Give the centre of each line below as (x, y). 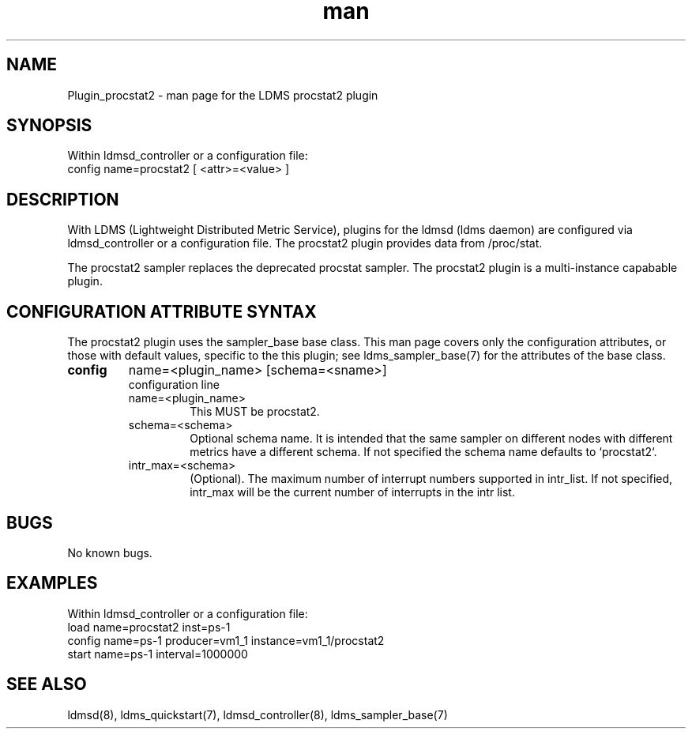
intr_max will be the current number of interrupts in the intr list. (352, 492)
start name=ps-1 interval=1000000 (158, 654)
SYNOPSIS (49, 126)
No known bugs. (110, 552)
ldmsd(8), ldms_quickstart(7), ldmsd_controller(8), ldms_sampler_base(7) (258, 714)
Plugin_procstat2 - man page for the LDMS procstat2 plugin (223, 95)
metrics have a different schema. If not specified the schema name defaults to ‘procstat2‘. (423, 452)
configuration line (174, 385)
